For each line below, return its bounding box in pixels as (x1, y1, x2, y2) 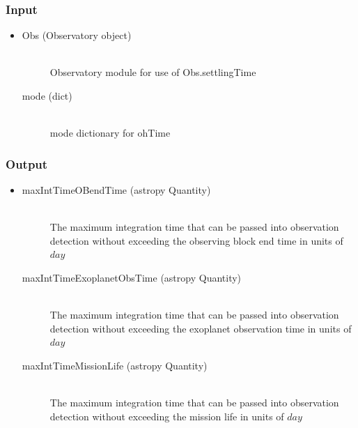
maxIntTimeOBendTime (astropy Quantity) (22, 183, 211, 197)
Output (6, 155, 48, 172)
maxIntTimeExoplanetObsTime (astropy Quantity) (22, 270, 242, 284)
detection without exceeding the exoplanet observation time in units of (49, 321, 352, 335)
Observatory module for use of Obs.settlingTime (49, 65, 256, 79)
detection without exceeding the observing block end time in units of (49, 233, 343, 247)
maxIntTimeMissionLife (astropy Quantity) (22, 358, 208, 372)
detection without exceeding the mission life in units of (49, 408, 284, 423)
